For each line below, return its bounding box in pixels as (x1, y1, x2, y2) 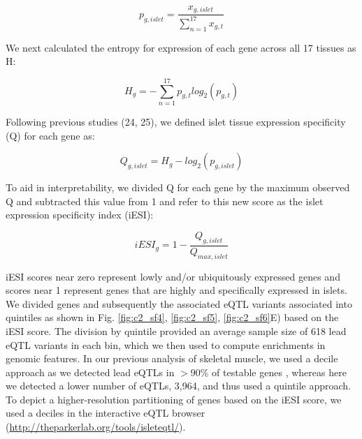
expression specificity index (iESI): (6, 207, 154, 222)
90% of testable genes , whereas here (190, 364, 347, 379)
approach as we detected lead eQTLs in (6, 364, 175, 379)
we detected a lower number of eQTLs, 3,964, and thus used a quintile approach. (6, 378, 352, 393)
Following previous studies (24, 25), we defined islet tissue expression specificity (6, 114, 346, 128)
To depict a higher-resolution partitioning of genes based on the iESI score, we (6, 392, 342, 406)
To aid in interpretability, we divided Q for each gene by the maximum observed (6, 180, 350, 195)
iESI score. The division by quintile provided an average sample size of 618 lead (6, 323, 347, 338)
